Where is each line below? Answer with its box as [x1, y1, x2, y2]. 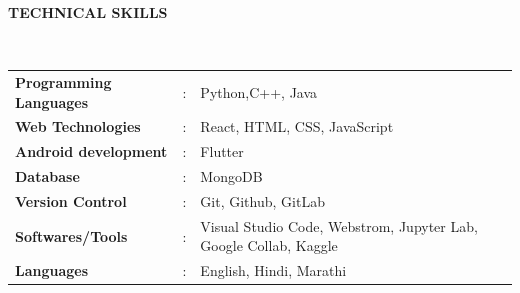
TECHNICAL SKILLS [8, 2, 168, 22]
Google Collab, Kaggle [200, 235, 338, 256]
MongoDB [200, 166, 263, 187]
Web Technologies [15, 116, 141, 137]
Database [15, 166, 80, 187]
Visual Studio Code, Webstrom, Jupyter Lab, [200, 215, 478, 236]
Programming [15, 71, 112, 92]
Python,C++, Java [200, 81, 318, 102]
